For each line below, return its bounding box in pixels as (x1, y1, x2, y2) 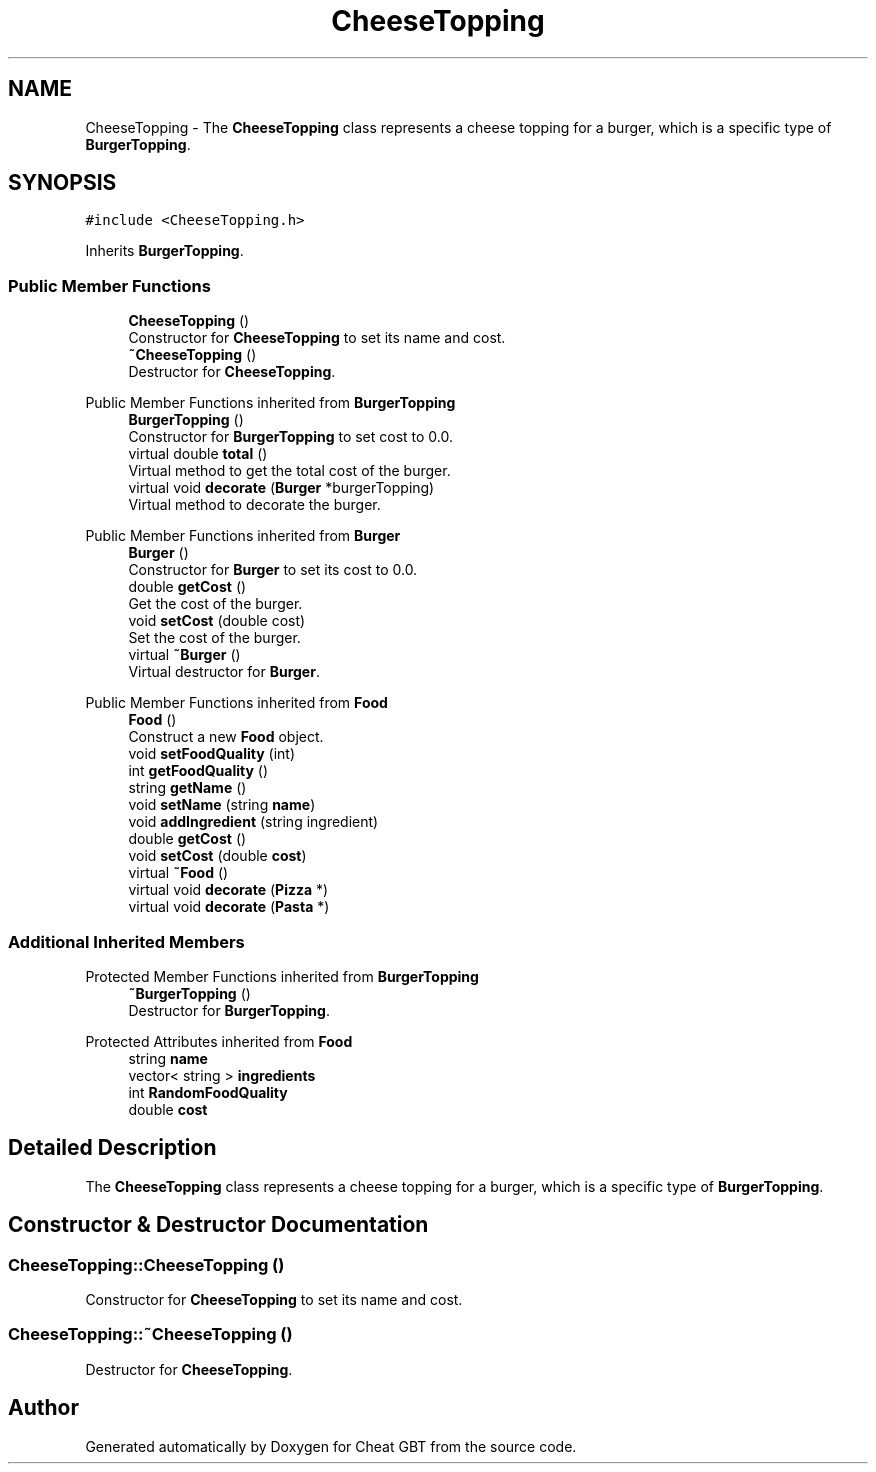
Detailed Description (8, 1135, 217, 1161)
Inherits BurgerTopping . (85, 242, 244, 260)
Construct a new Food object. (128, 728, 324, 746)
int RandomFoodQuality (128, 1083, 288, 1101)
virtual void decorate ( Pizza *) (128, 881, 329, 899)
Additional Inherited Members (8, 931, 245, 952)
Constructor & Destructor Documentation (8, 1212, 429, 1238)
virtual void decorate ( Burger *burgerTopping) (128, 479, 435, 497)
